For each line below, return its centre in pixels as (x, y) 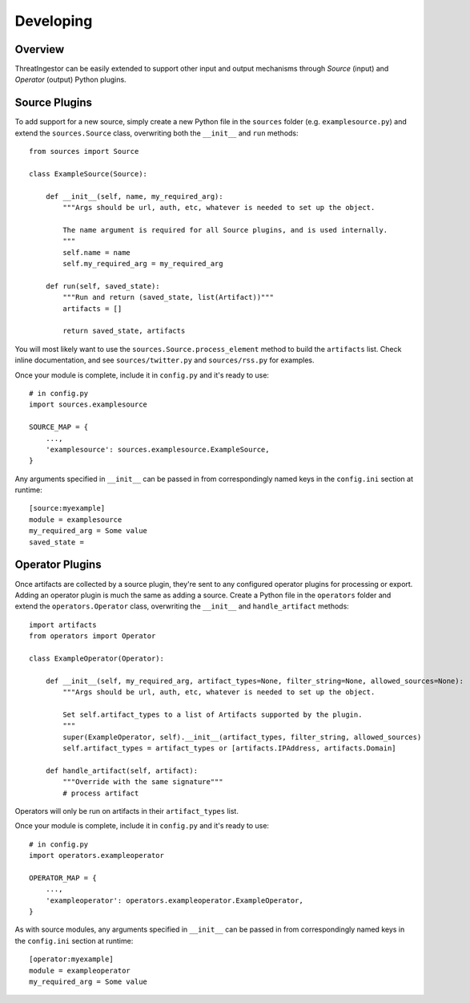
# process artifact (101, 793)
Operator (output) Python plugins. (71, 79)
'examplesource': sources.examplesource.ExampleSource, (157, 449)
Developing (54, 21)
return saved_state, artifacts (124, 331)
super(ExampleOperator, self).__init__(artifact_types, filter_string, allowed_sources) (242, 737)
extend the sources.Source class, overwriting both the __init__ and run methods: (157, 133)
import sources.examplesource (88, 404)
